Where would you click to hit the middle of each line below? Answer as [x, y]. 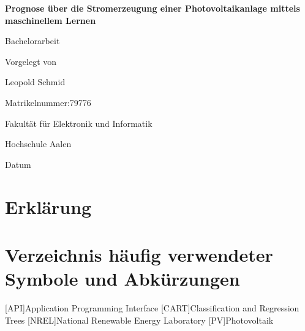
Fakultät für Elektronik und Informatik [79, 123]
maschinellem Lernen [51, 20]
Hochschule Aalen [38, 144]
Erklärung [48, 206]
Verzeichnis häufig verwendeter [139, 254]
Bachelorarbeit [32, 41]
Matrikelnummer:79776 [48, 102]
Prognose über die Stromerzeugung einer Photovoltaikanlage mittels [152, 8]
